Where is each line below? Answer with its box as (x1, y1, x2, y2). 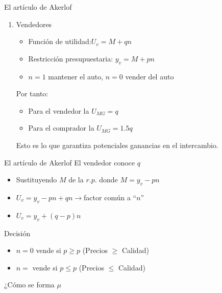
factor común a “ (84, 192, 137, 202)
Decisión (4, 227, 31, 238)
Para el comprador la (28, 122, 94, 133)
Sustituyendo (16, 174, 57, 185)
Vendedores (16, 18, 52, 29)
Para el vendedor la (28, 105, 89, 116)
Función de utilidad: (28, 36, 91, 47)
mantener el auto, (48, 71, 104, 81)
